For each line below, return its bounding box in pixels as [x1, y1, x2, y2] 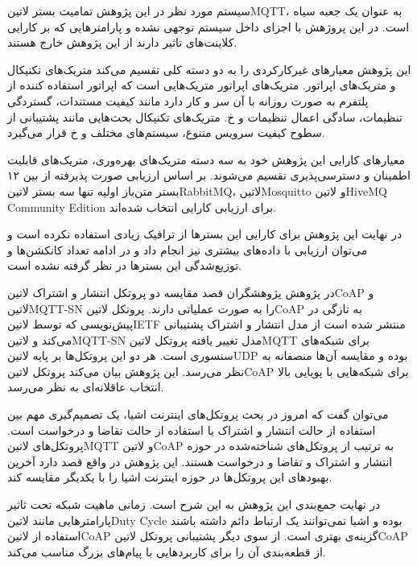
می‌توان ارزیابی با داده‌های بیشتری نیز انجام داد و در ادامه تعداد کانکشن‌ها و [7, 241, 368, 258]
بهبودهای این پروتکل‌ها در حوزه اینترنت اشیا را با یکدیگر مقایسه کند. [7, 469, 332, 485]
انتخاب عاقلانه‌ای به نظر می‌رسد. [7, 378, 164, 395]
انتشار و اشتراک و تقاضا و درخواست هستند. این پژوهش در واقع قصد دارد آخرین [7, 452, 393, 469]
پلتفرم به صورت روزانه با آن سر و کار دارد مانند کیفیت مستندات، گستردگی [7, 92, 369, 109]
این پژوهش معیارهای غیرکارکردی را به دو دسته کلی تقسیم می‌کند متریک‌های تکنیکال [7, 60, 411, 77]
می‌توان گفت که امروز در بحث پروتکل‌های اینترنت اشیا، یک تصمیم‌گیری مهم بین [7, 406, 389, 423]
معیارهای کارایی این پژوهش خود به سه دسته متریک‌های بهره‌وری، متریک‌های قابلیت [7, 151, 405, 167]
